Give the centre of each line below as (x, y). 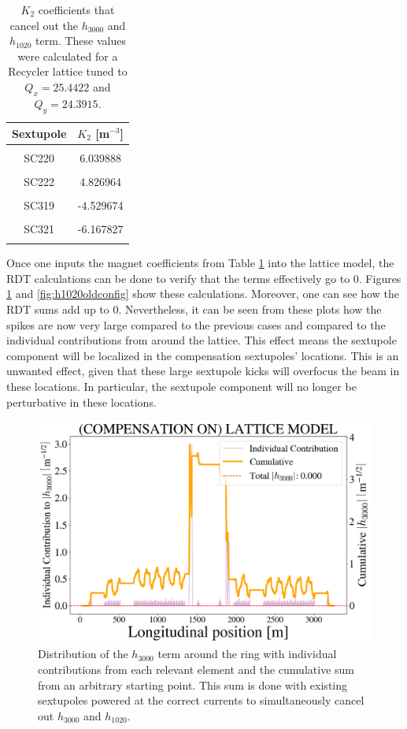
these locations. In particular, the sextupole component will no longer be (181, 387)
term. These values (81, 41)
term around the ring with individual (247, 654)
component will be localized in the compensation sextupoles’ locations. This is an (203, 355)
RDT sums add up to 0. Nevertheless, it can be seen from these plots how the (194, 309)
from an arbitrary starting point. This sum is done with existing (193, 684)
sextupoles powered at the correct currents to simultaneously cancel (201, 700)
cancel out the (44, 25)
